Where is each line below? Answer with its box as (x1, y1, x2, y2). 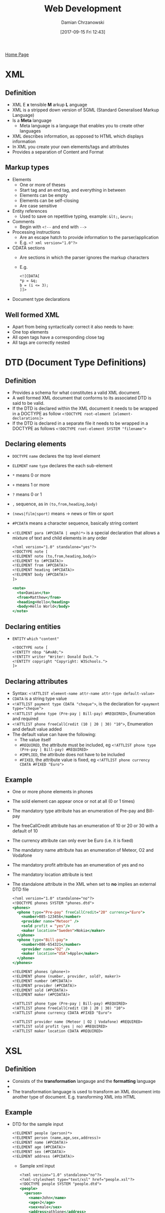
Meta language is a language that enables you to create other (19, 122, 144, 129)
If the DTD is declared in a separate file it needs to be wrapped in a (12, 420, 148, 426)
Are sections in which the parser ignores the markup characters (19, 254, 149, 260)
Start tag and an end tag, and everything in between (19, 187, 126, 193)
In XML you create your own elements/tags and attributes (12, 144, 130, 149)
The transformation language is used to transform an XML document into (12, 1088, 161, 1094)
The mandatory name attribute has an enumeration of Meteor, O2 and (12, 847, 154, 853)
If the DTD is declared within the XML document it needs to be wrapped (12, 405, 158, 411)
